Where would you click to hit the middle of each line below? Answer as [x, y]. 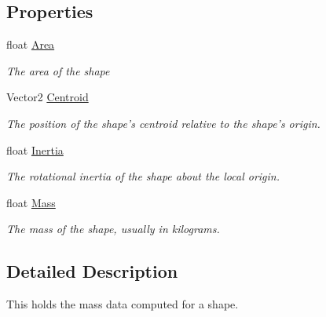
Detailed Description [92, 271]
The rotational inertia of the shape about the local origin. [143, 176]
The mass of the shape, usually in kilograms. [113, 229]
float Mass [31, 202]
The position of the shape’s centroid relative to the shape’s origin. [163, 123]
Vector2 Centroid [48, 97]
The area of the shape [58, 70]
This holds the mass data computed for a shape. [123, 304]
